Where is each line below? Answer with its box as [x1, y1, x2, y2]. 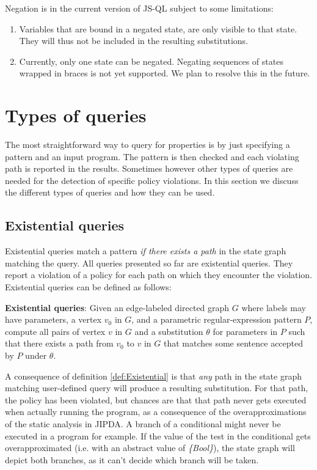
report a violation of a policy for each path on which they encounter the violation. [5, 268, 313, 281]
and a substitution [134, 325, 203, 337]
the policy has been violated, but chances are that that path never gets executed [5, 393, 307, 406]
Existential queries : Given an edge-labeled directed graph [5, 301, 230, 314]
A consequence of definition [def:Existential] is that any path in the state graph [5, 369, 302, 382]
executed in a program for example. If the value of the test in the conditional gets [5, 429, 311, 442]
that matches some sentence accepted [163, 337, 304, 350]
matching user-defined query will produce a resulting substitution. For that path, [5, 381, 308, 394]
